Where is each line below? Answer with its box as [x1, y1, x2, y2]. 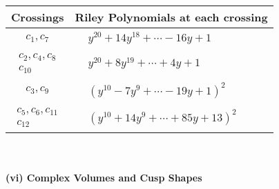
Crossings [11, 9, 64, 25]
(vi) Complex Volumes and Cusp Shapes [6, 170, 202, 185]
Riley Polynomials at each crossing [75, 9, 268, 25]
